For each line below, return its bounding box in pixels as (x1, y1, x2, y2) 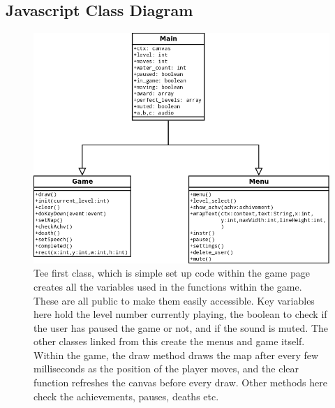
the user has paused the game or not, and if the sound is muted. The (33, 320, 329, 335)
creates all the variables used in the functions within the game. (33, 279, 302, 293)
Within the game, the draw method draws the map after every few (33, 347, 319, 362)
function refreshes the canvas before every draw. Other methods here (33, 375, 327, 390)
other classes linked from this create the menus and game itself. (33, 334, 305, 349)
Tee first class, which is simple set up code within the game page (33, 265, 310, 280)
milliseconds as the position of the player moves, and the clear (33, 361, 299, 376)
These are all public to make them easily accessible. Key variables (33, 293, 315, 307)
